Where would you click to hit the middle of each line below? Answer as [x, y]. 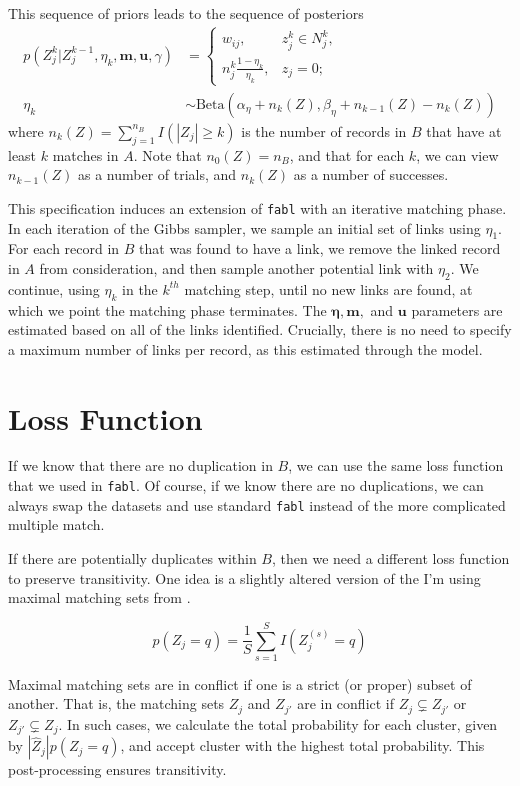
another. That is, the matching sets [116, 703]
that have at [464, 130]
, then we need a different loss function [390, 557]
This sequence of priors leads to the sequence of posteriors [186, 13]
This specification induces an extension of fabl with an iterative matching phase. [257, 207]
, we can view [457, 154]
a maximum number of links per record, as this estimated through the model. [245, 348]
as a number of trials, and [157, 174]
